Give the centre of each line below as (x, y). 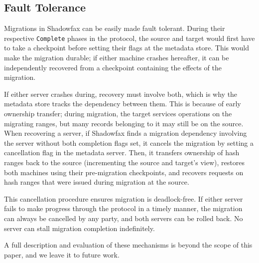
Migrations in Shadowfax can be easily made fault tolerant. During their (115, 28)
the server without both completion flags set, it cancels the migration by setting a (129, 142)
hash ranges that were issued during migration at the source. (97, 182)
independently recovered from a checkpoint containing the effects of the (113, 67)
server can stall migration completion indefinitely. (79, 228)
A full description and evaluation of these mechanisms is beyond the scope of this (128, 245)
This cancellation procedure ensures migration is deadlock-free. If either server (124, 198)
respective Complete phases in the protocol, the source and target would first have (129, 38)
